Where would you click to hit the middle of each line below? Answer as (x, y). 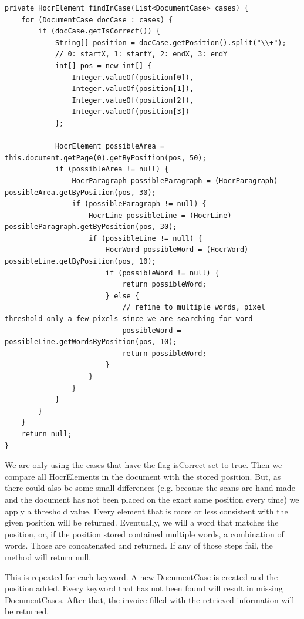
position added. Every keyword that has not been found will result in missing (144, 588)
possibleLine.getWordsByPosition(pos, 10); (91, 342)
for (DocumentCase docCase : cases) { (97, 20)
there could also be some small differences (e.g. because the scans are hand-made (150, 488)
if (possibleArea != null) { (112, 169)
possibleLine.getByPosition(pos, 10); (80, 262)
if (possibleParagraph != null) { (139, 204)
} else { (122, 296)
